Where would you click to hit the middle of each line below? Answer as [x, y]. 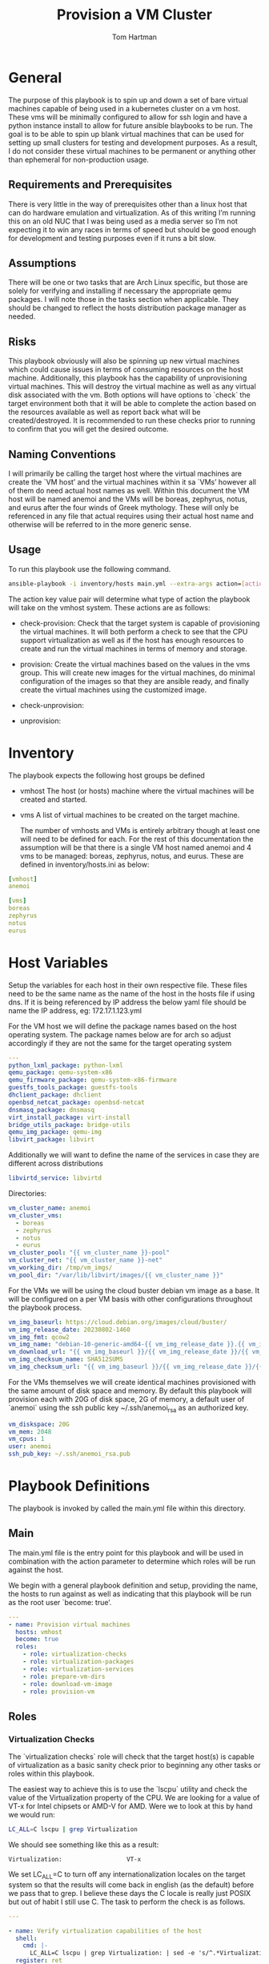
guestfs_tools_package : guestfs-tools [73, 1088]
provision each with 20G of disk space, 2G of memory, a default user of [126, 1399]
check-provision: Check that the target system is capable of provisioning [140, 623]
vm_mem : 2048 [30, 1431]
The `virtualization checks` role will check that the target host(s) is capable [131, 1757]
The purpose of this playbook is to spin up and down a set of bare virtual [128, 100]
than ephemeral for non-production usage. [79, 159]
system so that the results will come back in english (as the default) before [131, 1885]
